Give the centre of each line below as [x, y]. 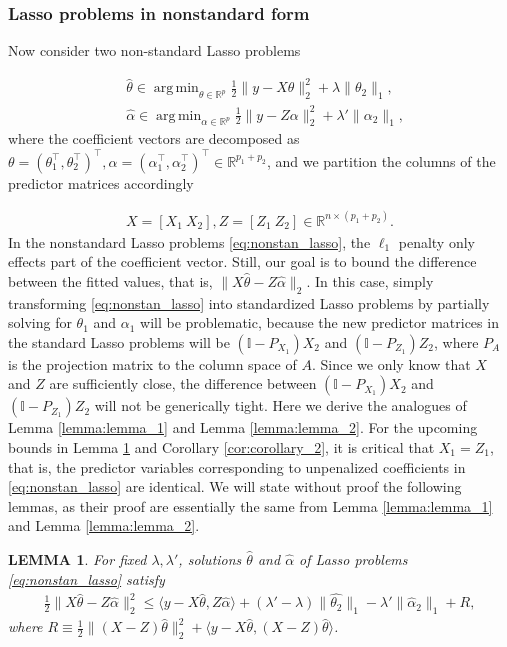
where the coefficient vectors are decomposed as [154, 138]
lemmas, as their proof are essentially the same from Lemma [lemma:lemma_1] [250, 505]
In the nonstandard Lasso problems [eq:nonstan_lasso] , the [189, 241]
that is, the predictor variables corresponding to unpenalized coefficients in [237, 466]
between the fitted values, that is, [110, 280]
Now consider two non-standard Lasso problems [154, 50]
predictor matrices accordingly [101, 182]
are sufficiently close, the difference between [183, 383]
